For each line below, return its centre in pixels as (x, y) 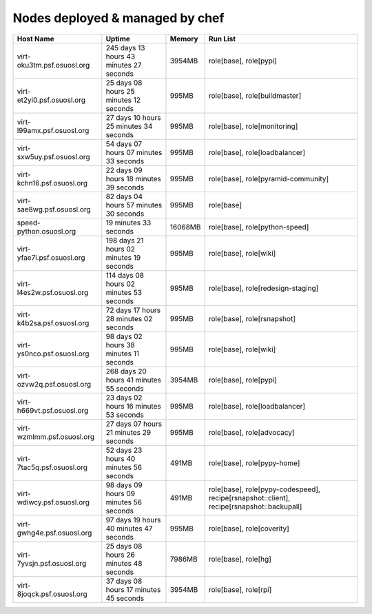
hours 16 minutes (133, 406)
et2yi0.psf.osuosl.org (51, 100)
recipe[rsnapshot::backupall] (255, 506)
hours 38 (121, 345)
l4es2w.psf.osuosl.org (53, 292)
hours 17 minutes (133, 589)
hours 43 (121, 57)
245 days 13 (125, 48)
